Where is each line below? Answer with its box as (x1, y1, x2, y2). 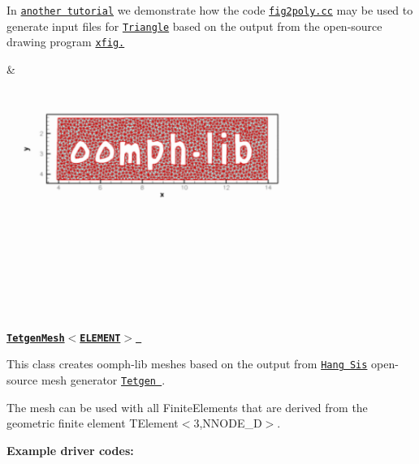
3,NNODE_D (193, 415, 262, 432)
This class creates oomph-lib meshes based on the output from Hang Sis (6, 355, 368, 372)
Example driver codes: (6, 441, 134, 458)
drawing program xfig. (6, 33, 125, 50)
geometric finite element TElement (6, 415, 179, 432)
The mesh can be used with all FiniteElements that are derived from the (6, 398, 368, 415)
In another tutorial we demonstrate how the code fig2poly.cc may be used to (6, 2, 413, 18)
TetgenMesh (6, 332, 65, 344)
